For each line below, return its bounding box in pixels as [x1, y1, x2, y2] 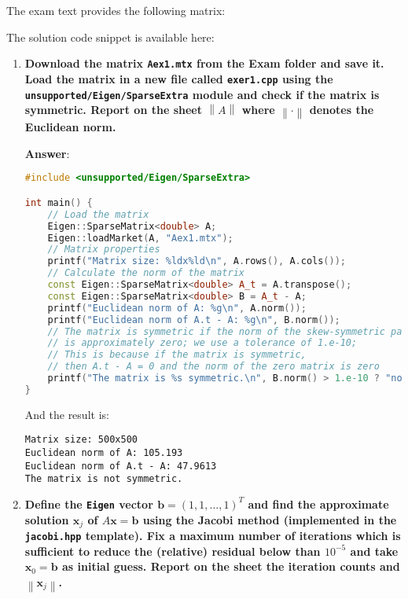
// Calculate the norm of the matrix [47, 267, 244, 279]
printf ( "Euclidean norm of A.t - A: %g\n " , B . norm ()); [47, 314, 340, 325]
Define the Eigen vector [24, 495, 153, 512]
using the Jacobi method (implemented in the [142, 511, 397, 527]
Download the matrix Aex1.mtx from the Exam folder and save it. [24, 55, 384, 72]
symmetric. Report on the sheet [24, 101, 202, 118]
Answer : [24, 145, 70, 161]
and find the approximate [248, 495, 389, 512]
